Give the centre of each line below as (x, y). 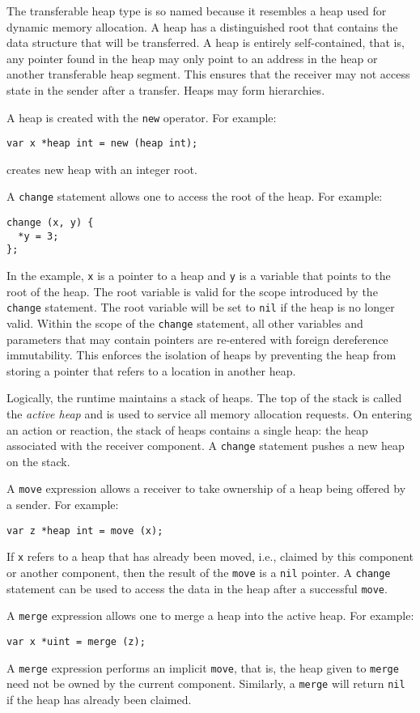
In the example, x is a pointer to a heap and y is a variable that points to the (199, 276)
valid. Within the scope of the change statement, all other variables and (185, 323)
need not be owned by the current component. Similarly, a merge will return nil (206, 683)
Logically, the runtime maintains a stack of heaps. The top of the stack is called (204, 398)
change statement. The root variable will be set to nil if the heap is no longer (201, 307)
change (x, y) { (50, 223)
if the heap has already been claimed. (99, 699)
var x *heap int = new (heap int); (102, 144)
